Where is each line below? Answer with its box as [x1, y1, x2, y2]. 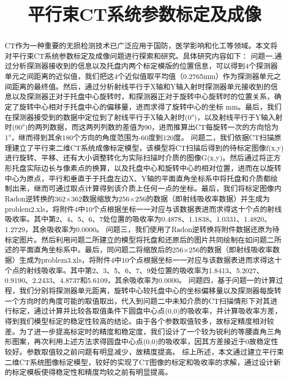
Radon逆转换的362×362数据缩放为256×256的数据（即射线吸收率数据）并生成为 [4, 194, 270, 204]
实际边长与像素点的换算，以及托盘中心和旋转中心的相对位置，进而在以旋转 [26, 163, 282, 173]
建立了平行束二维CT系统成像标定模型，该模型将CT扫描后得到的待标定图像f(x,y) [12, 142, 284, 153]
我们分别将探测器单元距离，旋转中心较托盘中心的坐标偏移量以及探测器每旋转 [19, 285, 282, 295]
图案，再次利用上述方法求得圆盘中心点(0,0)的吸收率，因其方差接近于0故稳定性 [12, 336, 279, 347]
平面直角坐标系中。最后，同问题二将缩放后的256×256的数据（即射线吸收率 [19, 244, 273, 255]
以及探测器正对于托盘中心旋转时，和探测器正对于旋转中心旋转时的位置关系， [12, 91, 274, 102]
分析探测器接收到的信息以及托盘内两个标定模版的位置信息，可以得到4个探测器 [12, 61, 278, 71]
